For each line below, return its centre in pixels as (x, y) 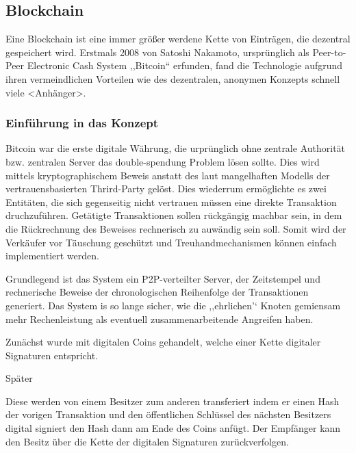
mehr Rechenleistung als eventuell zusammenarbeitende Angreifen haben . (160, 319)
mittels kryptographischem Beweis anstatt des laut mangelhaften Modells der (168, 175)
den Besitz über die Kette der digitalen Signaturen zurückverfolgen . (147, 441)
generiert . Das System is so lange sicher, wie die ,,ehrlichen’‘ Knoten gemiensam (173, 305)
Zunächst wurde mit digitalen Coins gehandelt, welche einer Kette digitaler (163, 342)
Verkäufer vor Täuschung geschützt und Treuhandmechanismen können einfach (171, 242)
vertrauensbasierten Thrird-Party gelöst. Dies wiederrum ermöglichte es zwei (166, 189)
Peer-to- (329, 52)
